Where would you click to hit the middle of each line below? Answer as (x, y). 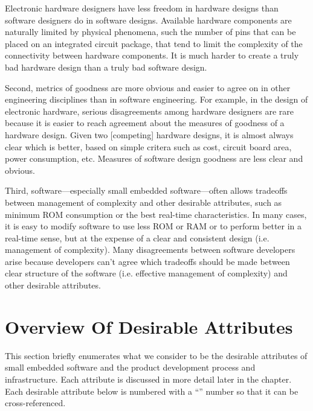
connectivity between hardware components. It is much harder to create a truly (152, 55)
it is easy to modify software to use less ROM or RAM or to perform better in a (153, 226)
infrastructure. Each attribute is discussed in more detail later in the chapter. (148, 379)
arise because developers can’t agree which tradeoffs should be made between (147, 261)
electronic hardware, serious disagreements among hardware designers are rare (150, 111)
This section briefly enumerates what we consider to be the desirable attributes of (156, 355)
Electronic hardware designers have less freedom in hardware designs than (142, 8)
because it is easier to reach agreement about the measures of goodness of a (145, 123)
